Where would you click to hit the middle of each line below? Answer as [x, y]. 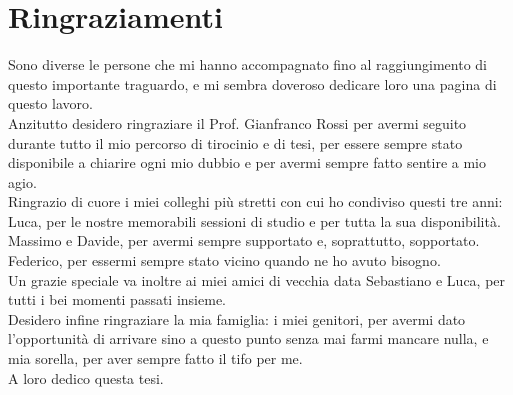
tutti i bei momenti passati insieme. [117, 299]
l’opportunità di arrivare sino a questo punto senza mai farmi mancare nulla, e [248, 338]
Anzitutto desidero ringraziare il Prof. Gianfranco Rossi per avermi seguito [237, 122]
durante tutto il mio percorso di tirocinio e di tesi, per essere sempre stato [235, 142]
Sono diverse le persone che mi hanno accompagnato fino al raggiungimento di [247, 64]
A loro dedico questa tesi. [86, 377]
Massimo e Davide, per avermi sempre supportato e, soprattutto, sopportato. [244, 240]
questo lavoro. [50, 103]
